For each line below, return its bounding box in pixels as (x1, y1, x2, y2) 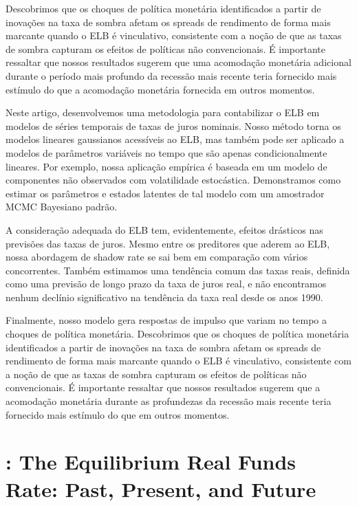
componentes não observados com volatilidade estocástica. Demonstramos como (6, 173, 341, 187)
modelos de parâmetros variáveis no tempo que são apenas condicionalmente (6, 145, 327, 159)
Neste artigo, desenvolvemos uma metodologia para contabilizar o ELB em (6, 105, 320, 120)
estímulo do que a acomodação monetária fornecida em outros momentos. (6, 82, 315, 96)
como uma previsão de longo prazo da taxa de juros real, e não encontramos (6, 276, 327, 291)
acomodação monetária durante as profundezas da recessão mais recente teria (6, 394, 332, 408)
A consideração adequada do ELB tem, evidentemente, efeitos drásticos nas (6, 222, 323, 236)
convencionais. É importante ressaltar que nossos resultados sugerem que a (6, 380, 321, 395)
